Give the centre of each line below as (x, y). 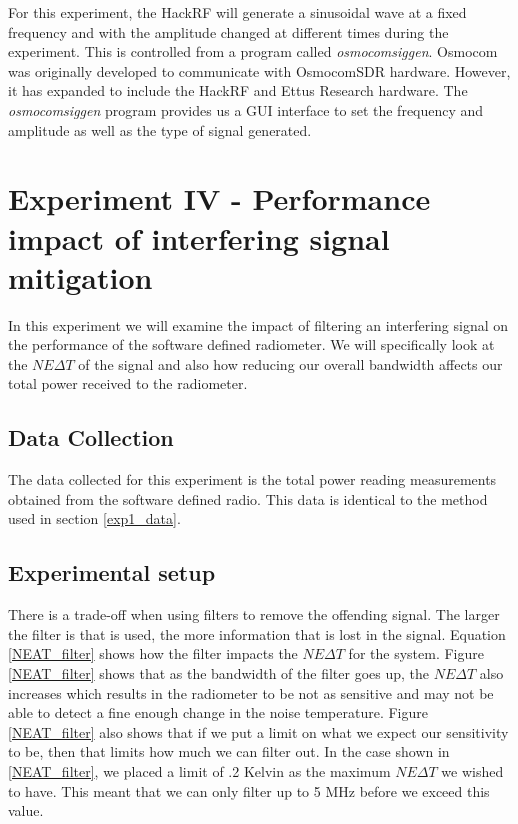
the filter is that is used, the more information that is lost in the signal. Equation (257, 633)
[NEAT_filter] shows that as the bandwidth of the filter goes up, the (218, 673)
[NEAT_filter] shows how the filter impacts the (153, 653)
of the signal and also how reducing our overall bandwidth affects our (290, 363)
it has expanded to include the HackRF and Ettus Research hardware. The (238, 90)
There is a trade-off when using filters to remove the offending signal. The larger (254, 614)
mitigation (80, 276)
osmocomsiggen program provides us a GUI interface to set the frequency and (246, 109)
